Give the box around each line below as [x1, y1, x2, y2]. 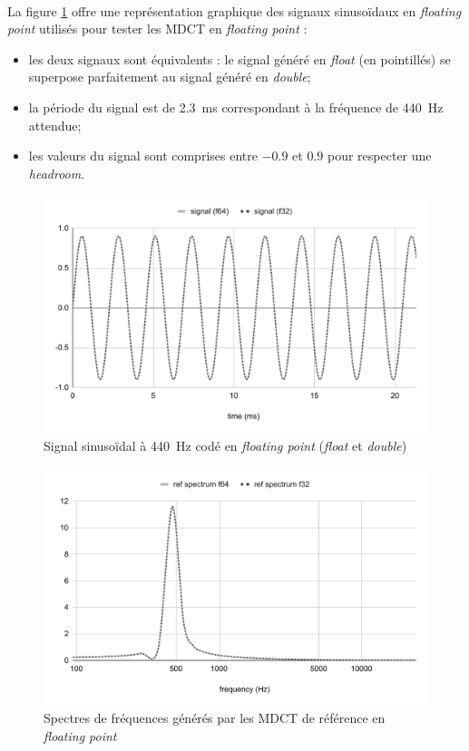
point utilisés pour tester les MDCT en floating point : [7, 19, 308, 38]
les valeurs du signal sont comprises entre [28, 146, 258, 165]
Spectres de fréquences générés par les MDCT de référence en [44, 708, 386, 727]
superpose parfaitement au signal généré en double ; [28, 67, 311, 86]
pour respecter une [327, 146, 432, 165]
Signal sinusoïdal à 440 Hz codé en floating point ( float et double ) [44, 436, 407, 455]
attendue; [28, 115, 82, 134]
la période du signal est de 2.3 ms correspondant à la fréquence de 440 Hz [28, 97, 444, 116]
